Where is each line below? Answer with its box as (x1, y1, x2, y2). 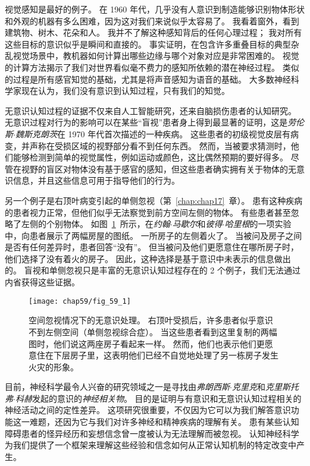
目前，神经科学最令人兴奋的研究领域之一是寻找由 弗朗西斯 (5, 380, 230, 393)
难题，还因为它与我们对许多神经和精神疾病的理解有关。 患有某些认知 (29, 415, 299, 428)
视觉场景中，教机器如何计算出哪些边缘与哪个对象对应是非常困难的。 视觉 (12, 49, 299, 62)
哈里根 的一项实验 (224, 218, 292, 230)
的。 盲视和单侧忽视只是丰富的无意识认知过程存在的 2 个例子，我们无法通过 (5, 264, 300, 276)
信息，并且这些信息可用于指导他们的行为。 (12, 174, 180, 187)
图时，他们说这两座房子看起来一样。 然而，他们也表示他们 (29, 337, 256, 349)
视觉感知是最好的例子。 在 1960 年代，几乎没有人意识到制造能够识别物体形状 (5, 3, 305, 15)
